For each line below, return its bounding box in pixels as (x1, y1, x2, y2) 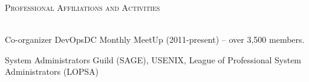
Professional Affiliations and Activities (5, 1, 160, 13)
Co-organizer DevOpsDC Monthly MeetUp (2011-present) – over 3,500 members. (5, 33, 305, 46)
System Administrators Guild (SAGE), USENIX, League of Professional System (5, 53, 302, 66)
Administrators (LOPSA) (5, 65, 99, 78)
